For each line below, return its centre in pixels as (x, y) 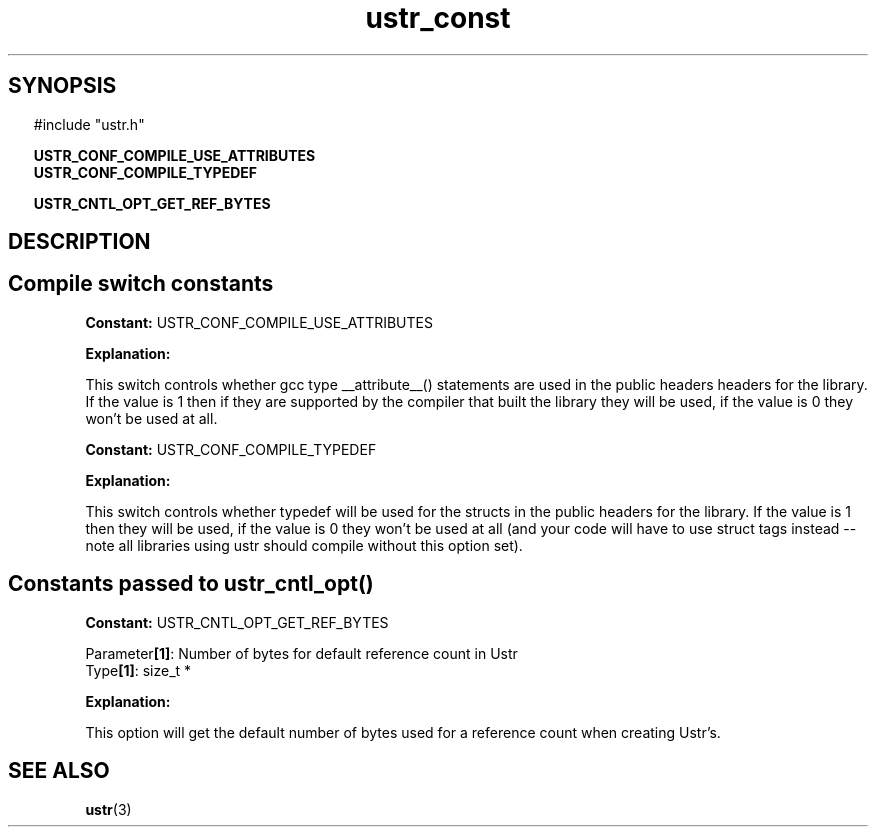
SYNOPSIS (62, 86)
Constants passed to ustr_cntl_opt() (191, 584)
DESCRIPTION (79, 242)
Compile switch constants (141, 284)
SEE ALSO (59, 771)
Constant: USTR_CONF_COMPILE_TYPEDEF (231, 449)
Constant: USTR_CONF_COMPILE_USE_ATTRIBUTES (259, 322)
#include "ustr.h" (89, 124)
